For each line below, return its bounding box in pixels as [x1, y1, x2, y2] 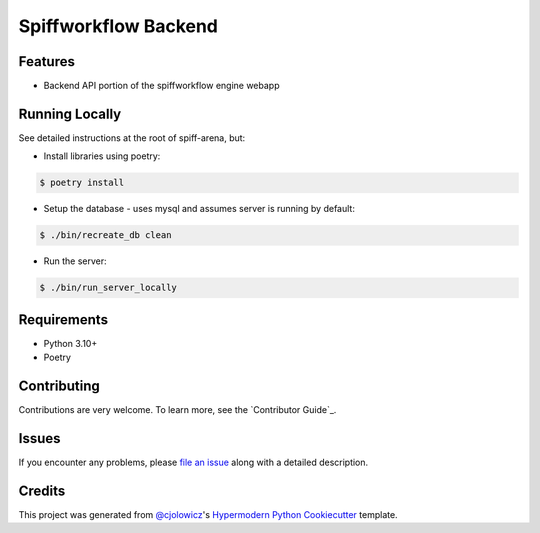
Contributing [18, 377, 100, 394]
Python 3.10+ [43, 337, 98, 349]
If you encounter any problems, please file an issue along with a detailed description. [18, 456, 369, 468]
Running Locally [18, 105, 122, 122]
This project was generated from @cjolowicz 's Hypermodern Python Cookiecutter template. [18, 508, 399, 520]
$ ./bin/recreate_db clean [39, 230, 172, 241]
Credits [18, 482, 66, 499]
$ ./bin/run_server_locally [39, 282, 177, 294]
